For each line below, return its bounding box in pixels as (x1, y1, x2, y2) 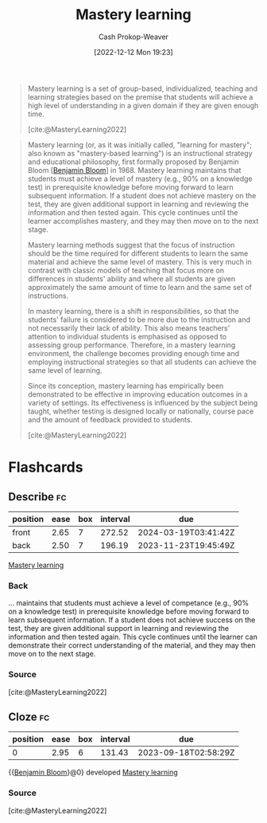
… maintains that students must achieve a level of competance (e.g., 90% (8, 598, 250, 608)
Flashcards (8, 458, 83, 476)
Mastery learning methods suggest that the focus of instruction (27, 240, 235, 249)
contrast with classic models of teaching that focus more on (27, 265, 225, 275)
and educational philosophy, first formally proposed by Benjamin (27, 157, 240, 167)
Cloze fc (8, 710, 50, 723)
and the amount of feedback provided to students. (27, 414, 193, 424)
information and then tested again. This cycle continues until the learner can (8, 632, 258, 642)
